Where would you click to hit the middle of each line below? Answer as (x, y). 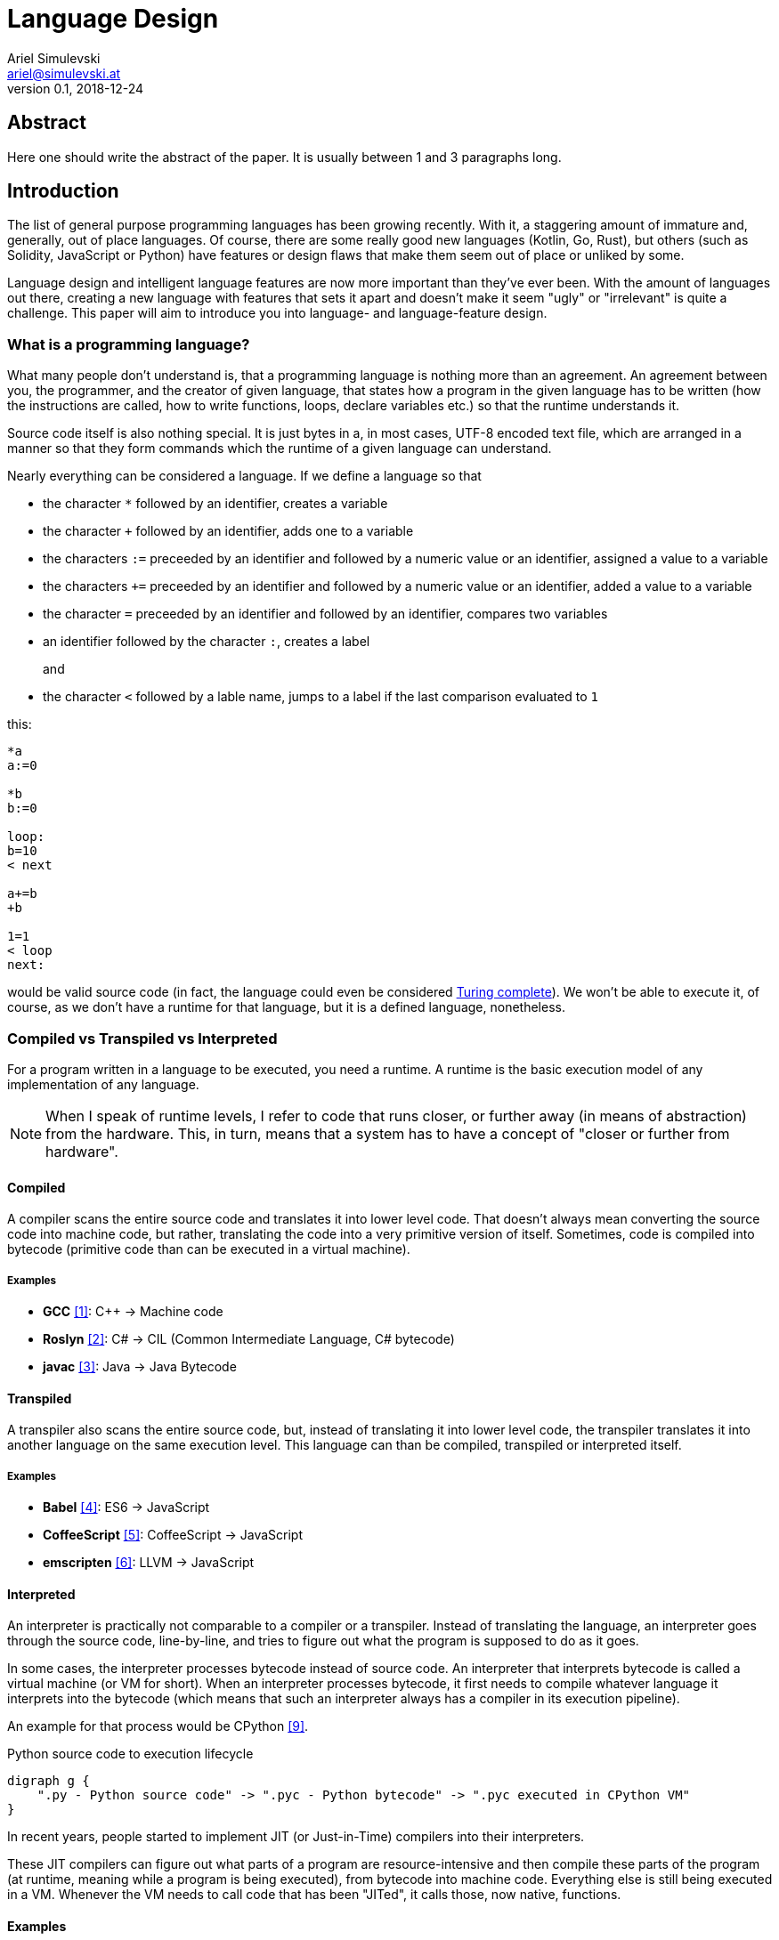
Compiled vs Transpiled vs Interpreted (142, 1038)
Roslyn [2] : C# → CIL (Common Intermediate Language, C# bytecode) (249, 1338)
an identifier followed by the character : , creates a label (207, 642)
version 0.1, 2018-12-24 (76, 88)
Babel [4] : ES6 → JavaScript (126, 1507)
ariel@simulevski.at (64, 73)
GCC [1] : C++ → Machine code (133, 1311)
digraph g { (49, 1781)
